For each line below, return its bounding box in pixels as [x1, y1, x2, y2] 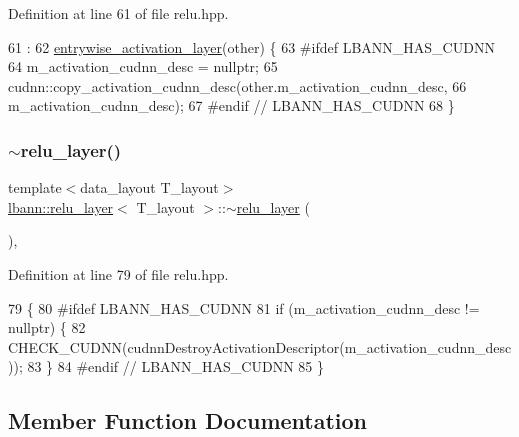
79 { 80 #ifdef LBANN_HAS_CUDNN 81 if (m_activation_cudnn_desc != [8, 297, 480, 318]
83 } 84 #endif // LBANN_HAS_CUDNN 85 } [27, 356, 324, 377]
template [8, 177, 62, 198]
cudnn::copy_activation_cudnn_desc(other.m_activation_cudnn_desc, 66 [8, 75, 467, 96]
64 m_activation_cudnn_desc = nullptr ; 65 [8, 56, 278, 77]
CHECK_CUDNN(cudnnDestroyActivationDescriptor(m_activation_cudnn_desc [8, 336, 512, 357]
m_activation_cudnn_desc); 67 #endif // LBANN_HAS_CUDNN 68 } [8, 95, 455, 116]
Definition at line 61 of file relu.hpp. [8, 3, 229, 23]
